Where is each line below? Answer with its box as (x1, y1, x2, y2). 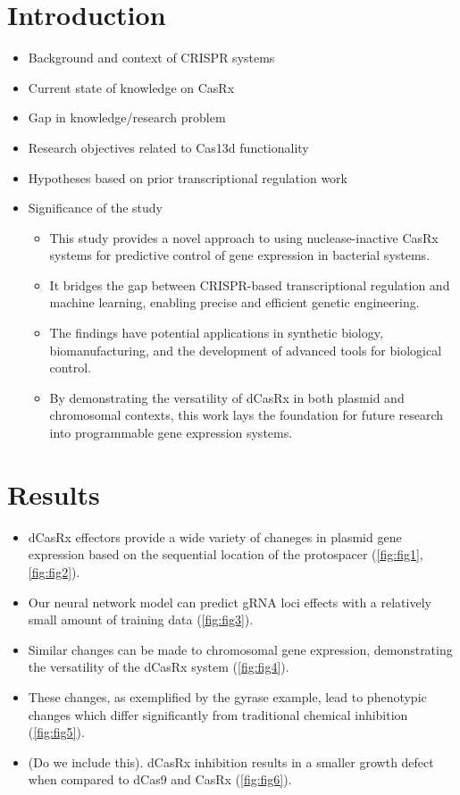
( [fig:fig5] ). (28, 723, 85, 741)
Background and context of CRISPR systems (28, 48, 275, 67)
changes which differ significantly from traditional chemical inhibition (28, 705, 408, 724)
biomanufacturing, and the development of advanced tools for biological (49, 340, 442, 359)
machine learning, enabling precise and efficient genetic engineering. (49, 293, 420, 312)
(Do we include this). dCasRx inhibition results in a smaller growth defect (28, 752, 434, 771)
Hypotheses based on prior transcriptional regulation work (28, 168, 347, 187)
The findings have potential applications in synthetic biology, (49, 323, 383, 342)
